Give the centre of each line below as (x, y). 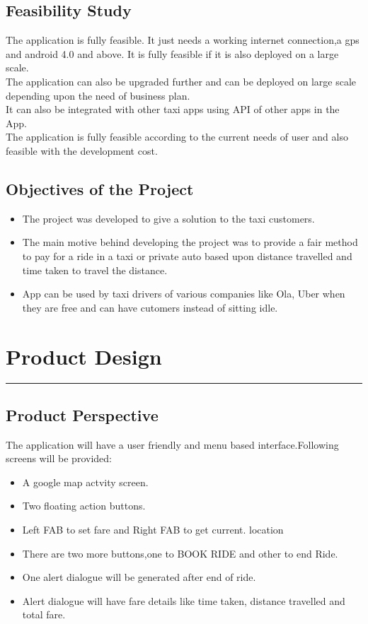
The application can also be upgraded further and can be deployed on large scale (181, 81)
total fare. (44, 614)
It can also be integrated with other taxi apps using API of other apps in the (173, 109)
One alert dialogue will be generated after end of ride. (139, 577)
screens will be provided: (59, 458)
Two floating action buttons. (84, 506)
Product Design (84, 356)
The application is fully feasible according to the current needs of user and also (177, 137)
